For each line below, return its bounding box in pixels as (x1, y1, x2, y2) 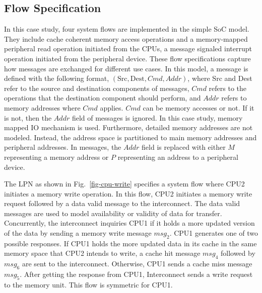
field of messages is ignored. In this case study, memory (72, 112, 243, 123)
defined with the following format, (4, 73, 109, 83)
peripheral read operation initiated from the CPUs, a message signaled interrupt (4, 43, 252, 54)
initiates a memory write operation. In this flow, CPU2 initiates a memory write (4, 188, 252, 199)
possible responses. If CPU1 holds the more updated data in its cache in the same (4, 238, 257, 248)
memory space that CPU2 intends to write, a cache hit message (4, 248, 201, 258)
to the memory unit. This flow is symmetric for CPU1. (4, 279, 173, 289)
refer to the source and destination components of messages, (4, 82, 189, 93)
